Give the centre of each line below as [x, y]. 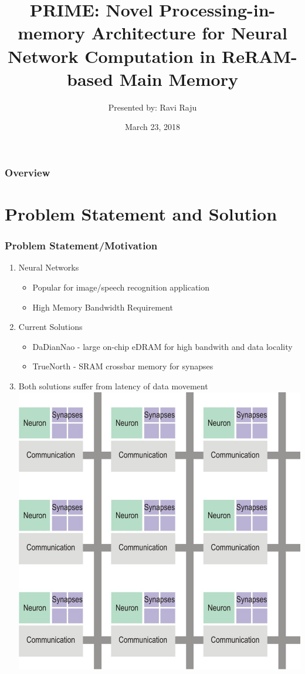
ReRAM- [260, 56]
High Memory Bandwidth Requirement [103, 307]
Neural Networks [49, 267]
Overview [28, 172]
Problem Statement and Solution [141, 213]
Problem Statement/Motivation [81, 246]
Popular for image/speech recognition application [121, 287]
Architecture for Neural [189, 33]
